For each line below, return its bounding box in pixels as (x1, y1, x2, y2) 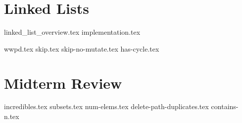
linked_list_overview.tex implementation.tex (4, 27, 141, 37)
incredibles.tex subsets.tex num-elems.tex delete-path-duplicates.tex (4, 101, 209, 112)
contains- (211, 101, 239, 112)
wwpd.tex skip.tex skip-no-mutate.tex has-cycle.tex (4, 43, 159, 54)
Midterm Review (4, 72, 122, 93)
